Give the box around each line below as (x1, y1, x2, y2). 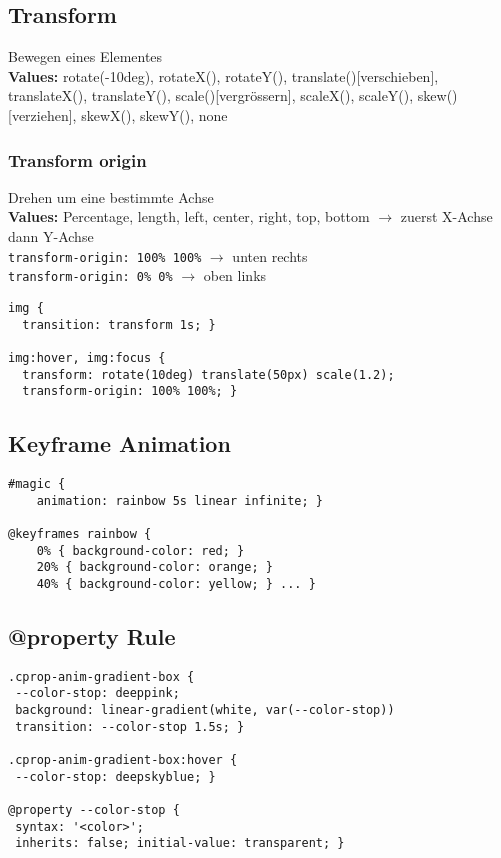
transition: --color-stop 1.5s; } (15, 719, 245, 734)
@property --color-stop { (8, 803, 180, 818)
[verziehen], (8, 104, 77, 125)
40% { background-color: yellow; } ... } (36, 576, 316, 591)
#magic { (8, 477, 66, 492)
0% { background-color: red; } (36, 543, 245, 558)
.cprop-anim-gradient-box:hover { (8, 753, 238, 768)
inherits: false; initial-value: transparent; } (15, 836, 345, 851)
